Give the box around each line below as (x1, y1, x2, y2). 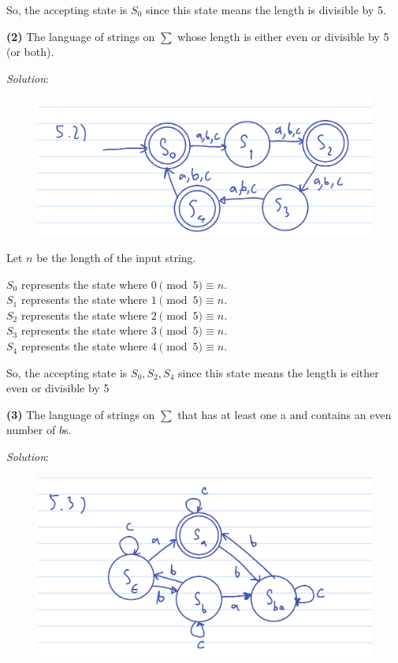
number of (6, 421, 56, 438)
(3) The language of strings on (6, 406, 155, 422)
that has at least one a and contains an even (177, 406, 392, 422)
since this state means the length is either (178, 364, 379, 380)
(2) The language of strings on (6, 28, 155, 44)
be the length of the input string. (36, 249, 196, 266)
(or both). (6, 43, 54, 60)
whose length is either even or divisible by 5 (177, 28, 389, 44)
